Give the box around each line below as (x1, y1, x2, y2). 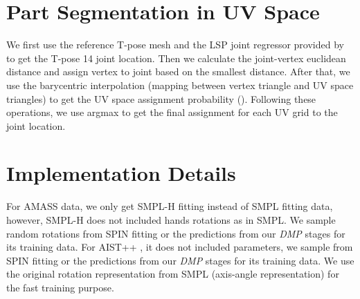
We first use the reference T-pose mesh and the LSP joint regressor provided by (6, 37, 344, 52)
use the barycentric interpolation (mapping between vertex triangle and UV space (6, 77, 354, 92)
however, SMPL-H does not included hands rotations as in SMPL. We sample (6, 213, 336, 226)
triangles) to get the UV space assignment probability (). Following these (6, 91, 316, 106)
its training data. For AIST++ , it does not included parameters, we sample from (6, 240, 353, 254)
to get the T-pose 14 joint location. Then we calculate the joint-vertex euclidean (6, 50, 346, 65)
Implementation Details (6, 159, 236, 187)
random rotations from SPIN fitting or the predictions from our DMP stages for (6, 226, 345, 240)
